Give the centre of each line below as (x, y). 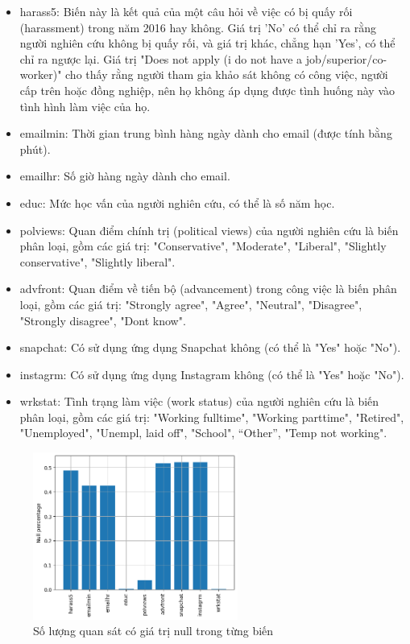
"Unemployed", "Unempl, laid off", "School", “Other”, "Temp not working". (203, 433)
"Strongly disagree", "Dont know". (103, 320)
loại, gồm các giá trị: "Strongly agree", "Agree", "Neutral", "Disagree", (191, 304)
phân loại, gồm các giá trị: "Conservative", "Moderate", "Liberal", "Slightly (203, 246)
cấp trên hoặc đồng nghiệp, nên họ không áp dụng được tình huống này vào (207, 90)
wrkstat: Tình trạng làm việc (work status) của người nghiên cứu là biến (199, 401)
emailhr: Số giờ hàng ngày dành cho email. (125, 176)
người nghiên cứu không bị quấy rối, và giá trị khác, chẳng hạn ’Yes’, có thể (207, 43)
